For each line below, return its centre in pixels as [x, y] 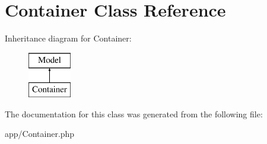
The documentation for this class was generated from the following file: [134, 113]
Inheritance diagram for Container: [68, 38]
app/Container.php [40, 134]
